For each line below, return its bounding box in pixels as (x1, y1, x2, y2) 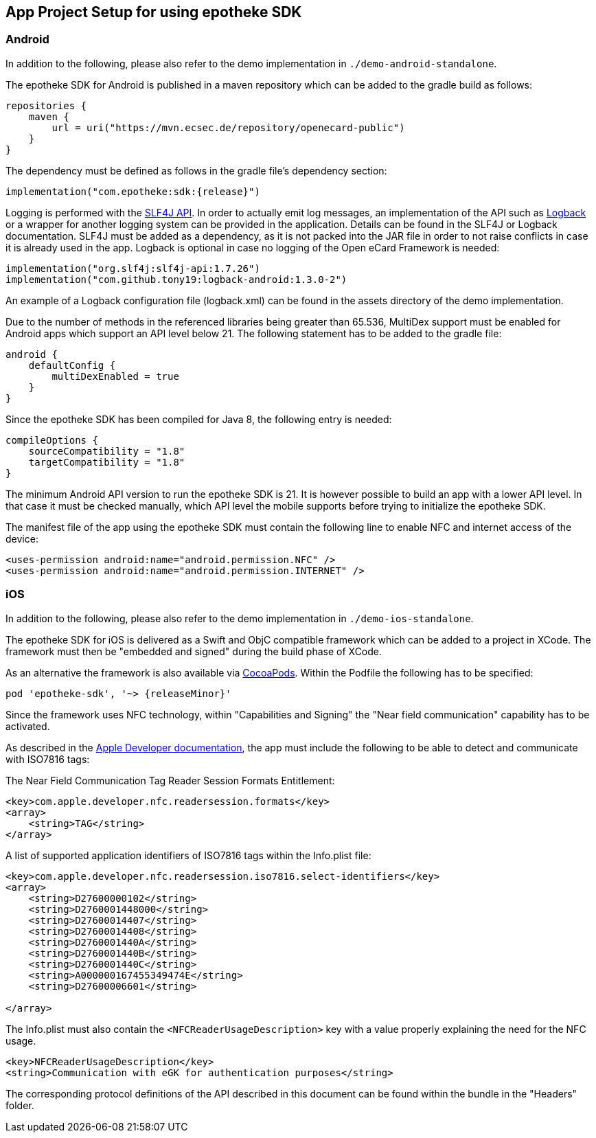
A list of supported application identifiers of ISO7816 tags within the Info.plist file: (5, 849, 371, 861)
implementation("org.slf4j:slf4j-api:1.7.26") (5, 262, 260, 274)
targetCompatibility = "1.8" (28, 456, 185, 468)
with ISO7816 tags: (5, 753, 90, 765)
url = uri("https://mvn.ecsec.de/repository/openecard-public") (51, 122, 405, 133)
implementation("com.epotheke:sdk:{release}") (5, 185, 260, 197)
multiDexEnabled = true (51, 370, 179, 382)
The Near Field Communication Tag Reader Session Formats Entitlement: (5, 774, 335, 786)
